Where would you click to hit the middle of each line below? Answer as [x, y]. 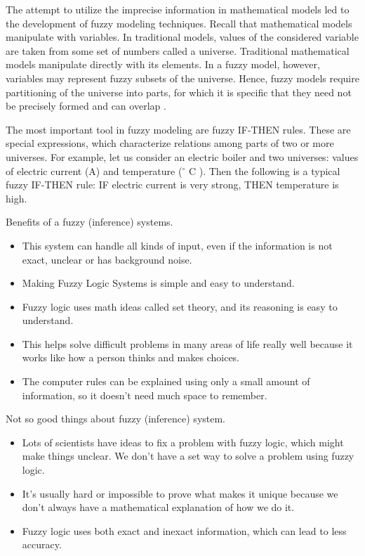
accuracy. [42, 544]
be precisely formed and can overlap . [86, 106]
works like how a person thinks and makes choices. [131, 357]
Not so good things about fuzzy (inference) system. [116, 419]
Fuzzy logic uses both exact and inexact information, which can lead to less [184, 530]
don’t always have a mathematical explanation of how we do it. [158, 507]
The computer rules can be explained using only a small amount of [166, 381]
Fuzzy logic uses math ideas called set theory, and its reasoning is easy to [180, 306]
